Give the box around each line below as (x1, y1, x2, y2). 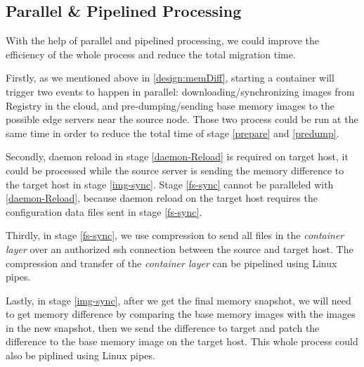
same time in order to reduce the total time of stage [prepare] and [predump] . (6, 125, 339, 140)
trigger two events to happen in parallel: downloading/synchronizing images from (6, 84, 355, 98)
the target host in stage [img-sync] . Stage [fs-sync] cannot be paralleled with (6, 176, 334, 191)
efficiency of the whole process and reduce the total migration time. (6, 46, 296, 61)
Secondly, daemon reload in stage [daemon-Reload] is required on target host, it (6, 149, 349, 164)
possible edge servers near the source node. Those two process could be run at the (6, 112, 358, 127)
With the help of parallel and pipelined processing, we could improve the (6, 33, 319, 48)
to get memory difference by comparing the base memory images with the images (6, 307, 356, 321)
